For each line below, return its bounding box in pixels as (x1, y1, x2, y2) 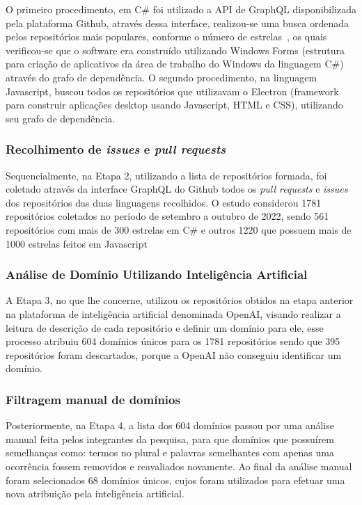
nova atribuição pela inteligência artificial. (6, 486, 184, 501)
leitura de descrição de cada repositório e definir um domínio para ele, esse (6, 320, 324, 335)
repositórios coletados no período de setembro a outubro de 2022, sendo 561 (6, 209, 329, 223)
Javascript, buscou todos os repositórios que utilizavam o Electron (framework (6, 83, 339, 98)
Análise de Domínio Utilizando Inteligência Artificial (6, 266, 308, 283)
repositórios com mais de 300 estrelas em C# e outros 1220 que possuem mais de (6, 222, 352, 237)
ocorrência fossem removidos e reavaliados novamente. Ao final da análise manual (6, 458, 352, 473)
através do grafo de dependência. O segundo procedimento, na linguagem (6, 70, 317, 84)
